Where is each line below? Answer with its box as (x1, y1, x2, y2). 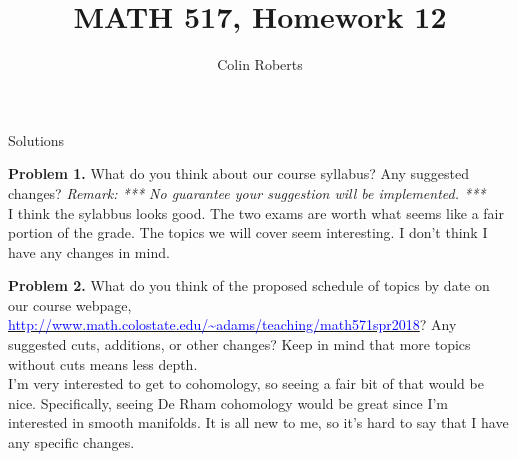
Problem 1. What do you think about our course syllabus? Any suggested (8, 163, 469, 184)
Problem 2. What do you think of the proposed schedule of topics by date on (8, 275, 490, 296)
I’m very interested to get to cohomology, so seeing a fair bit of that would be (8, 373, 484, 394)
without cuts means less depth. (8, 353, 198, 374)
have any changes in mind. (8, 241, 170, 262)
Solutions (8, 129, 65, 150)
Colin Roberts (217, 54, 303, 75)
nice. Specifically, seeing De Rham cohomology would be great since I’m (8, 392, 448, 413)
